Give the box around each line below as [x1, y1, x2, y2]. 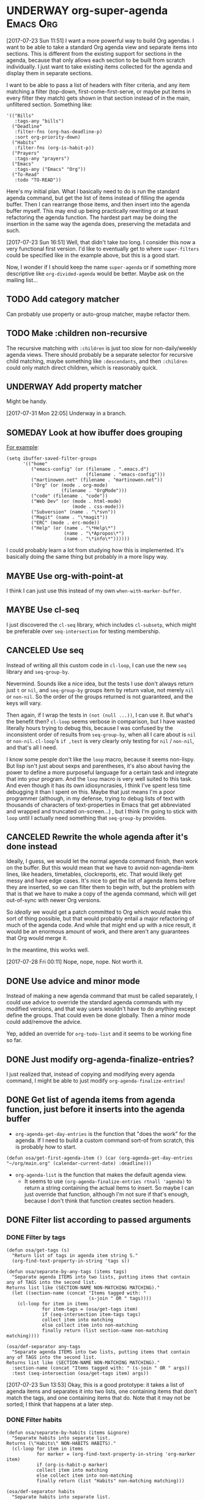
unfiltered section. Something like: [6, 100, 93, 108]
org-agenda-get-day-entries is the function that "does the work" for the [15, 1130, 196, 1137]
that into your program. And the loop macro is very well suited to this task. [6, 775, 193, 782]
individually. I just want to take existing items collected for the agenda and [6, 62, 193, 70]
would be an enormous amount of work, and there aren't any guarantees [6, 928, 190, 935]
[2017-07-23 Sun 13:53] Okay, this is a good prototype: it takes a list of [6, 1381, 185, 1388]
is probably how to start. [15, 1143, 77, 1151]
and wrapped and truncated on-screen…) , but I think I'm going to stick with [6, 807, 198, 815]
